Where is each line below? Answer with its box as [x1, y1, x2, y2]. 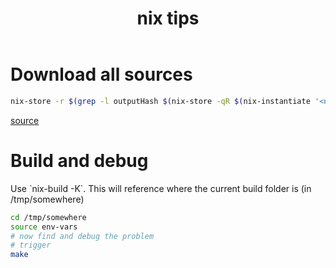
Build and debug [10, 150, 149, 172]
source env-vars [10, 222, 78, 232]
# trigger [10, 240, 52, 251]
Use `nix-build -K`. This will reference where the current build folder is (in [10, 182, 312, 194]
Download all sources [10, 63, 193, 86]
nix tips [136, 7, 200, 30]
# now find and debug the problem [10, 231, 155, 241]
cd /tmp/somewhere [10, 212, 87, 222]
